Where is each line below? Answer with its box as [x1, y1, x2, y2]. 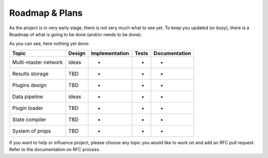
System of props [12, 127, 51, 134]
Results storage [12, 70, 49, 77]
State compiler [12, 116, 47, 123]
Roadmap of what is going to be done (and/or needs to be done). [9, 31, 142, 37]
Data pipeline [12, 93, 43, 100]
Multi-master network [12, 58, 63, 65]
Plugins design [12, 82, 47, 89]
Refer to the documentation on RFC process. [9, 147, 100, 153]
